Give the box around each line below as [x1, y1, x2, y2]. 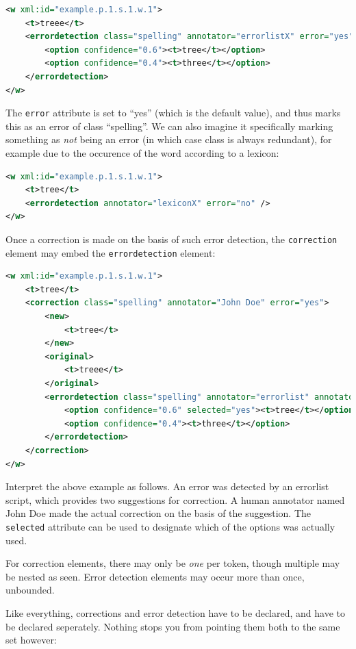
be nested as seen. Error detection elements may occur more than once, [5, 569, 305, 583]
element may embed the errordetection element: [5, 245, 216, 259]
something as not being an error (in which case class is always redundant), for [5, 132, 332, 147]
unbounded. [5, 583, 55, 597]
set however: [5, 633, 57, 647]
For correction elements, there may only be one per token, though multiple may [5, 556, 340, 570]
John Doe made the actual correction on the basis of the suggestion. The [5, 506, 311, 520]
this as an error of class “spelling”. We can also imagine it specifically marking [5, 118, 333, 133]
